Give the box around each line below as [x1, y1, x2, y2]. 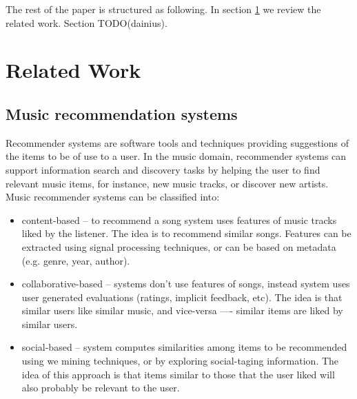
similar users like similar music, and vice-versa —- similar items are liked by [21, 303, 343, 318]
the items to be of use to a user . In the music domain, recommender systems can [6, 149, 347, 163]
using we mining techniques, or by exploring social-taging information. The [21, 354, 339, 368]
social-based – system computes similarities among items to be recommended [21, 340, 347, 354]
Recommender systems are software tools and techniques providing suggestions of [6, 135, 349, 150]
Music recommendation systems [6, 103, 238, 124]
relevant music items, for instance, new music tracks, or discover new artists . [6, 176, 329, 190]
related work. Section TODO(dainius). [6, 15, 167, 30]
